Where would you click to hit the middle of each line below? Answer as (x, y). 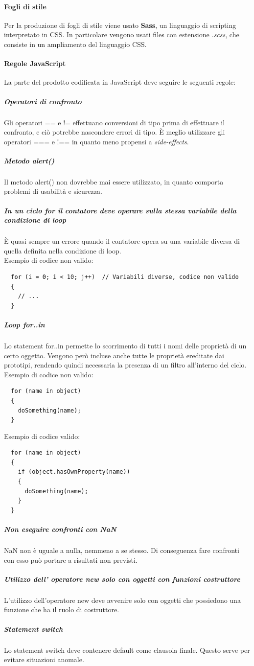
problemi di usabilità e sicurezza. (53, 191)
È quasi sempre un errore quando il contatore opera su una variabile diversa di (122, 241)
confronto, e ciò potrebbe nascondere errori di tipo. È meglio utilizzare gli (115, 132)
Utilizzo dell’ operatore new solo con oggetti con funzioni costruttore (122, 579)
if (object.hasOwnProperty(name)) (74, 472)
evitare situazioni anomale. (44, 659)
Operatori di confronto (43, 101)
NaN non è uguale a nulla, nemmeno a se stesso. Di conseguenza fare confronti (122, 550)
